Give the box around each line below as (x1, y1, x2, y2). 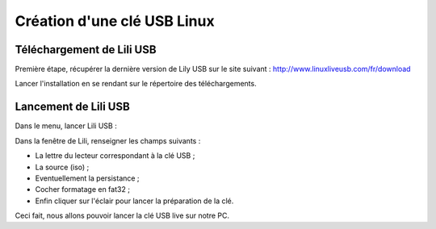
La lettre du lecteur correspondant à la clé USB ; (35, 151, 195, 160)
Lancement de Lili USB (15, 100, 131, 114)
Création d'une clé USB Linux (15, 12, 215, 30)
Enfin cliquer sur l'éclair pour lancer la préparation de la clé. (35, 196, 234, 206)
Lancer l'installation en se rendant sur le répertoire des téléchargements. (15, 79, 258, 89)
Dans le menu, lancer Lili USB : (15, 121, 117, 131)
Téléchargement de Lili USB (15, 43, 157, 56)
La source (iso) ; (35, 162, 90, 172)
